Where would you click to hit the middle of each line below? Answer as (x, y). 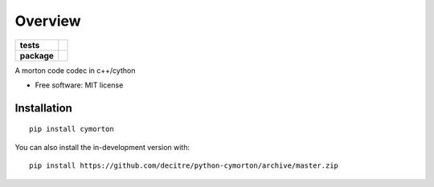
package (37, 55)
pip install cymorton (72, 129)
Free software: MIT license (79, 85)
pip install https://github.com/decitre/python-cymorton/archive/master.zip (184, 166)
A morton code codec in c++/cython (75, 70)
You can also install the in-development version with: (102, 147)
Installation (43, 108)
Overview (48, 21)
